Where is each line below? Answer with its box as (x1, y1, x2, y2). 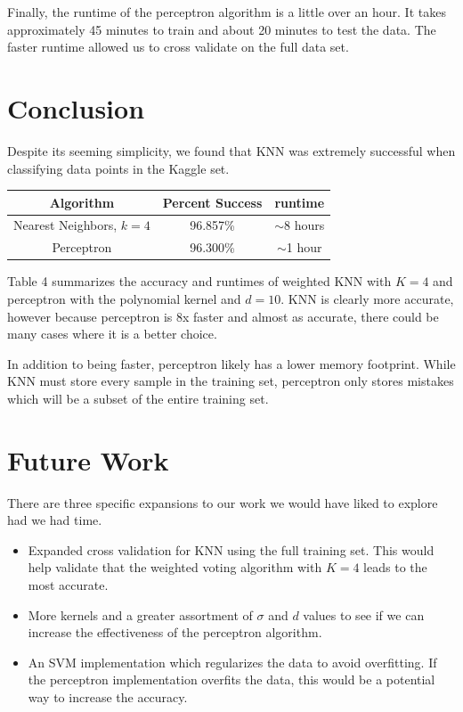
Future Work (7, 441, 169, 478)
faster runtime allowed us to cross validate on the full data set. (7, 37, 349, 56)
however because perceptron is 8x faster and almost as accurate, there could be (7, 307, 439, 325)
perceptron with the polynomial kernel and (7, 289, 241, 307)
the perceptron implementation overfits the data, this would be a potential (28, 670, 435, 689)
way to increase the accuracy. (28, 688, 188, 706)
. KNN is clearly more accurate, (280, 289, 454, 307)
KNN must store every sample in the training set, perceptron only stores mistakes (7, 372, 454, 390)
